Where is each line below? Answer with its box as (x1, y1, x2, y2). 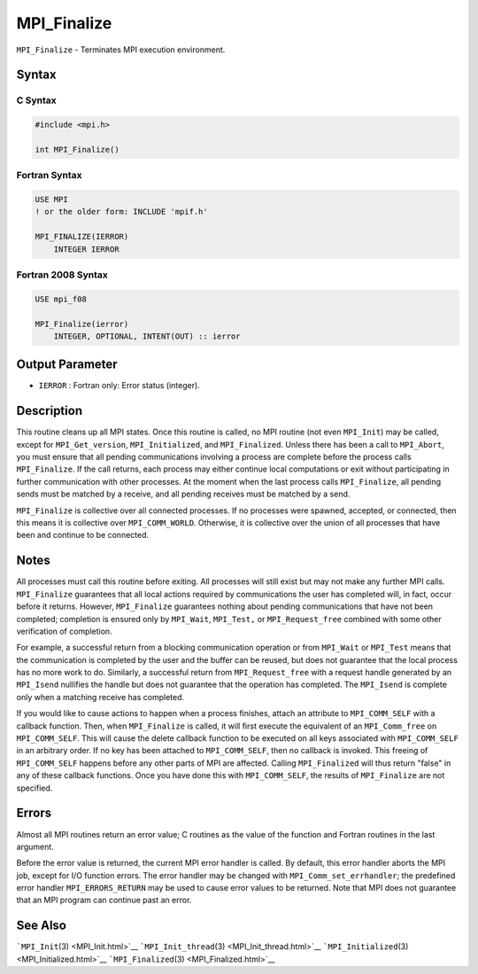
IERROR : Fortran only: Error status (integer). (38, 380, 201, 391)
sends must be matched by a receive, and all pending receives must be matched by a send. (16, 488, 351, 500)
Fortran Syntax (16, 169, 82, 182)
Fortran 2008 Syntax (16, 269, 108, 281)
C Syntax (16, 94, 57, 106)
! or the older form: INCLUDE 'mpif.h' (35, 206, 208, 217)
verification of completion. (16, 626, 112, 636)
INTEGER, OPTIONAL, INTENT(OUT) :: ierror (53, 331, 241, 341)
